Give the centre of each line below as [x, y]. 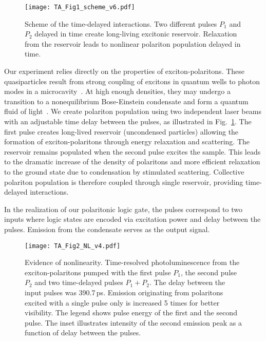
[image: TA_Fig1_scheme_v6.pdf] [80, 7]
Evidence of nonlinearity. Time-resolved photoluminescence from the [132, 262]
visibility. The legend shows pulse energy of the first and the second [131, 312]
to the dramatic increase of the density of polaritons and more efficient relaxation [132, 162]
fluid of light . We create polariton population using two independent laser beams [133, 111]
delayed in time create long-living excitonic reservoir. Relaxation [136, 34]
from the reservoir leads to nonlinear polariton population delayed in [133, 43]
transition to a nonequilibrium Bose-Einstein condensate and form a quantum [126, 101]
